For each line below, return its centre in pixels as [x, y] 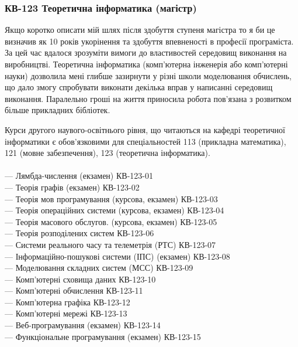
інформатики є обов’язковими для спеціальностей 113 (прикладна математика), [145, 141]
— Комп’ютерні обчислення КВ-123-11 [74, 290]
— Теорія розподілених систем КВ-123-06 [79, 233]
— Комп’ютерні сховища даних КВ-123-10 [80, 279]
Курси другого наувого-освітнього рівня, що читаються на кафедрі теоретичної [145, 129]
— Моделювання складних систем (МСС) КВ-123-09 [99, 268]
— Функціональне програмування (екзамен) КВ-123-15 [103, 336]
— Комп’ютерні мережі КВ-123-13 [66, 313]
